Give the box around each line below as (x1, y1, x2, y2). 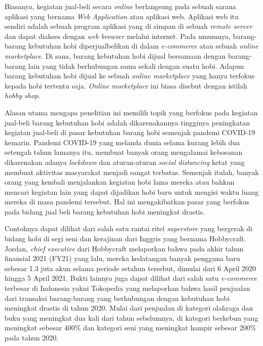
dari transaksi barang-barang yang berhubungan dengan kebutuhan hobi (5, 292, 230, 303)
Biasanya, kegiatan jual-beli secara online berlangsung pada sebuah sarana (5, 1, 236, 11)
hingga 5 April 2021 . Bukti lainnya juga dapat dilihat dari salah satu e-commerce (5, 273, 257, 283)
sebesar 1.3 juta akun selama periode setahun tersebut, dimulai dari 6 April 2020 (5, 263, 256, 273)
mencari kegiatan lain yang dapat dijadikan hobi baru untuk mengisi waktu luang (5, 186, 259, 197)
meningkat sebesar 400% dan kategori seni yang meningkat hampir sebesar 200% (5, 322, 256, 333)
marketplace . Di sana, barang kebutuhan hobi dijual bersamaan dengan (5, 50, 226, 61)
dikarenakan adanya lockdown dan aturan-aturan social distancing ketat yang (5, 156, 245, 167)
